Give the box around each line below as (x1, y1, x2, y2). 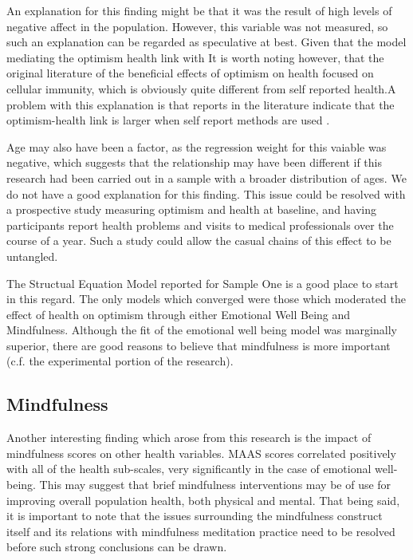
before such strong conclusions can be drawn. (6, 538, 227, 555)
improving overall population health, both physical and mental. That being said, (6, 491, 400, 508)
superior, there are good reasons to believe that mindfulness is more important (6, 337, 391, 353)
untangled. (6, 247, 58, 264)
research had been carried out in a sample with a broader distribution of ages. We (6, 169, 407, 186)
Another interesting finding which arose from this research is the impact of (6, 429, 372, 446)
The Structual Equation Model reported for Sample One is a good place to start (6, 274, 399, 291)
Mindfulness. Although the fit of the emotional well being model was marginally (6, 321, 397, 338)
